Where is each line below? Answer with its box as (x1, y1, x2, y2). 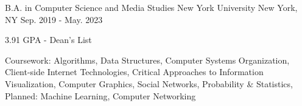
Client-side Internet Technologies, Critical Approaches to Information (5, 65, 264, 78)
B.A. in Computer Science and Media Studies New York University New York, (5, 1, 298, 13)
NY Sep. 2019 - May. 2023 (5, 13, 103, 25)
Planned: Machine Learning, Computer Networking (5, 89, 196, 102)
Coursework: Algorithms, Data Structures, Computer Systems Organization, (5, 53, 290, 66)
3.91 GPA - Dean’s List (5, 33, 92, 46)
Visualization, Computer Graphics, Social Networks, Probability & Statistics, (5, 77, 293, 90)
